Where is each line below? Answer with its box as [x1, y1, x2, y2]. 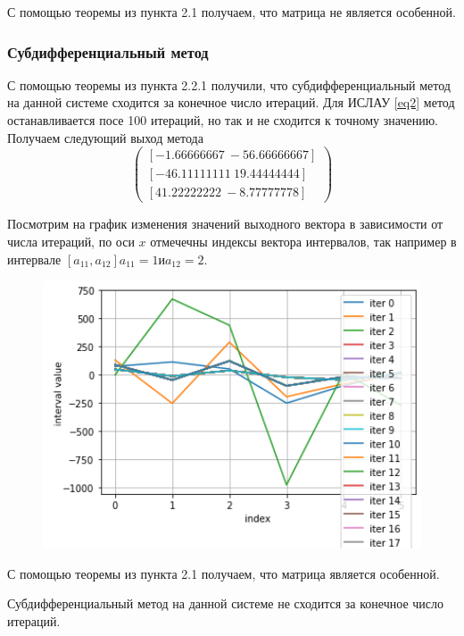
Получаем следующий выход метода [7, 128, 203, 146]
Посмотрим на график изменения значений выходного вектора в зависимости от [7, 214, 443, 233]
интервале [7, 249, 62, 268]
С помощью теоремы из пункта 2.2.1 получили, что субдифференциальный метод [7, 75, 451, 94]
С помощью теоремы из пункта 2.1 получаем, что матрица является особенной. [7, 564, 440, 582]
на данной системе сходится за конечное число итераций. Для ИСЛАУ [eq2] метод [7, 93, 455, 112]
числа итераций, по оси [7, 231, 135, 250]
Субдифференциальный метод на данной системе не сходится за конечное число [7, 594, 443, 613]
